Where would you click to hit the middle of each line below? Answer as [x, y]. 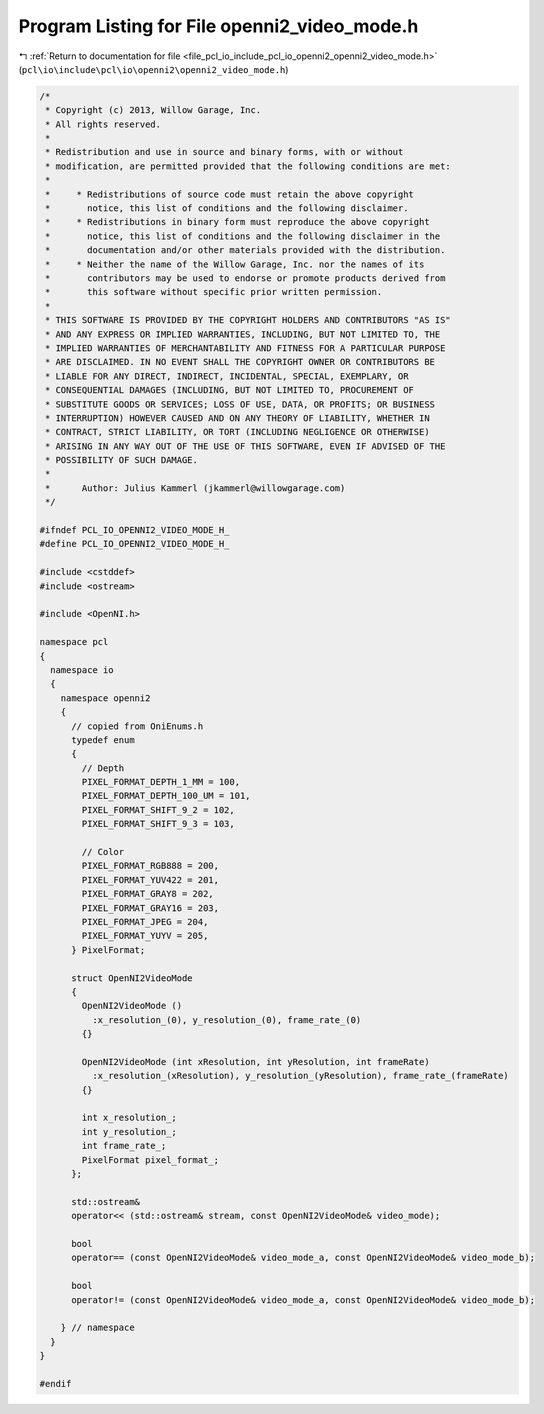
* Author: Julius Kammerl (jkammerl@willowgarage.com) [195, 488]
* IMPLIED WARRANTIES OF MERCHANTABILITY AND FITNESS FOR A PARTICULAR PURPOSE [245, 348]
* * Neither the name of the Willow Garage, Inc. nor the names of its [235, 264]
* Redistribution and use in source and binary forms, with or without [224, 152]
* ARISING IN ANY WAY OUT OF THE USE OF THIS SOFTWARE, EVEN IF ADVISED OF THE [245, 446]
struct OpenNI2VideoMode [132, 978]
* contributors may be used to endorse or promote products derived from [245, 278]
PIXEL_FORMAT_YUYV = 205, [145, 936]
